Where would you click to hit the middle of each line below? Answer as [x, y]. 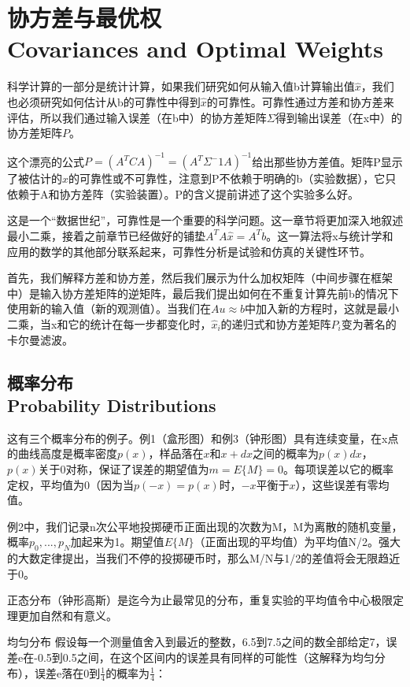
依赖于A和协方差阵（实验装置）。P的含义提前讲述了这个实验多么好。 [183, 193]
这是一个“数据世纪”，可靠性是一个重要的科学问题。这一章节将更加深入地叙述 [205, 220]
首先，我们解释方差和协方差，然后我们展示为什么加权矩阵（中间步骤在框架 [200, 278]
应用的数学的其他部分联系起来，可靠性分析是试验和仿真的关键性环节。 [189, 251]
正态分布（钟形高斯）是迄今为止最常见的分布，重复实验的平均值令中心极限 [200, 600]
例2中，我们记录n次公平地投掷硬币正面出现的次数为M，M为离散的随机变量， [205, 526]
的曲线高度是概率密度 [62, 453]
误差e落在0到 [67, 672]
